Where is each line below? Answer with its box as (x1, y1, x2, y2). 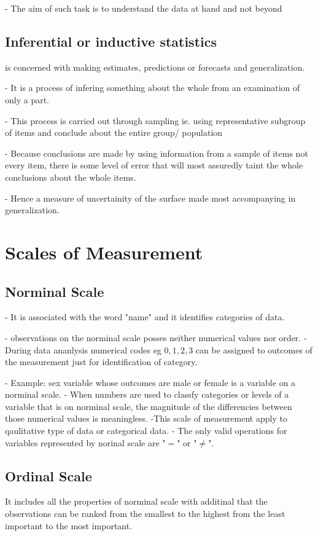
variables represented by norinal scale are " (5, 436, 166, 449)
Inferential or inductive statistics (5, 31, 217, 50)
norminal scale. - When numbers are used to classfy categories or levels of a (5, 388, 289, 401)
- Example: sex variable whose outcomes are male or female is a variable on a (5, 376, 296, 388)
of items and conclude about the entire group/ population (5, 126, 223, 139)
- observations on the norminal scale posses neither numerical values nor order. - (5, 331, 307, 344)
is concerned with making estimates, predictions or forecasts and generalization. (5, 60, 305, 73)
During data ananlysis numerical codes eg (5, 343, 161, 356)
